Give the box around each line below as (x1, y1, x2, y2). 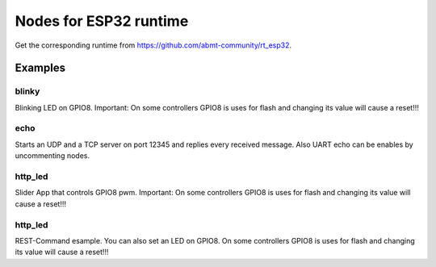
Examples (15, 61, 66, 75)
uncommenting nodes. (15, 151, 90, 161)
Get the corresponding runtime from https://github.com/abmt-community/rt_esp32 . (15, 40, 292, 50)
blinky (15, 86, 40, 97)
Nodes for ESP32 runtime (15, 12, 189, 30)
